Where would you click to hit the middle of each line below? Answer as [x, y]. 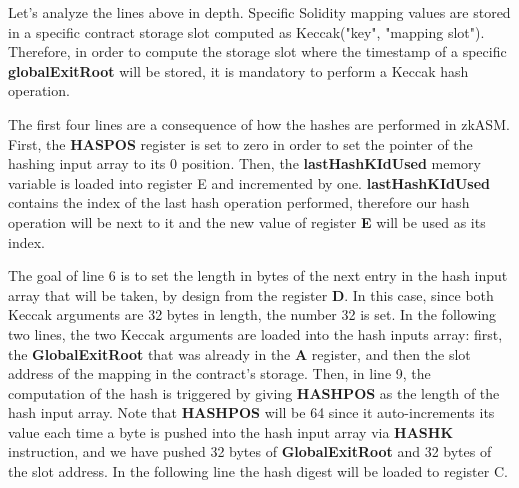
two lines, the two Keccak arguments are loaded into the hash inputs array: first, [255, 333]
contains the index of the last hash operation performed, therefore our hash [239, 202]
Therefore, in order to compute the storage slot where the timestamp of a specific [257, 51]
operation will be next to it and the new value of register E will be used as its [247, 221]
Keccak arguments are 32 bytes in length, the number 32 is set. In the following [252, 314]
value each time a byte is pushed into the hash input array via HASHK [231, 431]
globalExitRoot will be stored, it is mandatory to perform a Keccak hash [238, 70]
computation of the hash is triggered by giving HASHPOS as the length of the [254, 392]
